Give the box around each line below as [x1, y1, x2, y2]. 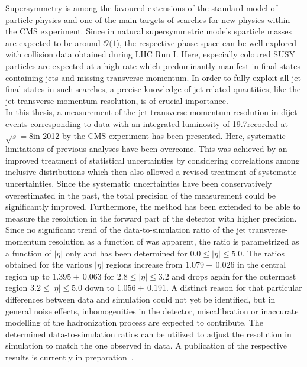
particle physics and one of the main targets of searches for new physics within [5, 13, 290, 25]
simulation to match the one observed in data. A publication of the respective [5, 339, 287, 352]
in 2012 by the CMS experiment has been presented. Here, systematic [33, 129, 286, 141]
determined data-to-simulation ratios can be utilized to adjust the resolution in [5, 327, 292, 340]
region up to [5, 269, 50, 282]
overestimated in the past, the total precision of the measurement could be [5, 189, 276, 201]
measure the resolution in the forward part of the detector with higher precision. [5, 212, 297, 224]
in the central [237, 258, 286, 271]
